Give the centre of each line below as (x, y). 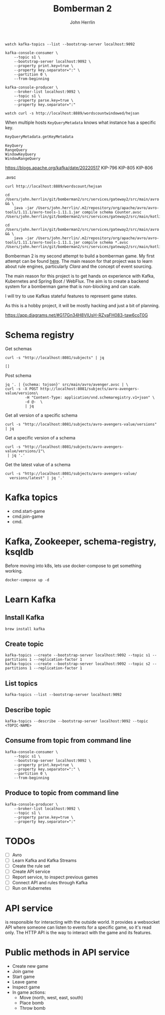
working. (14, 571)
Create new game (30, 966)
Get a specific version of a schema (40, 437)
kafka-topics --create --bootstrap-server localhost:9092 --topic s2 (78, 664)
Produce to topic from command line (62, 793)
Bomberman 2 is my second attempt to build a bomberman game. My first (80, 256)
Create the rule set (31, 866)
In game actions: (29, 992)
